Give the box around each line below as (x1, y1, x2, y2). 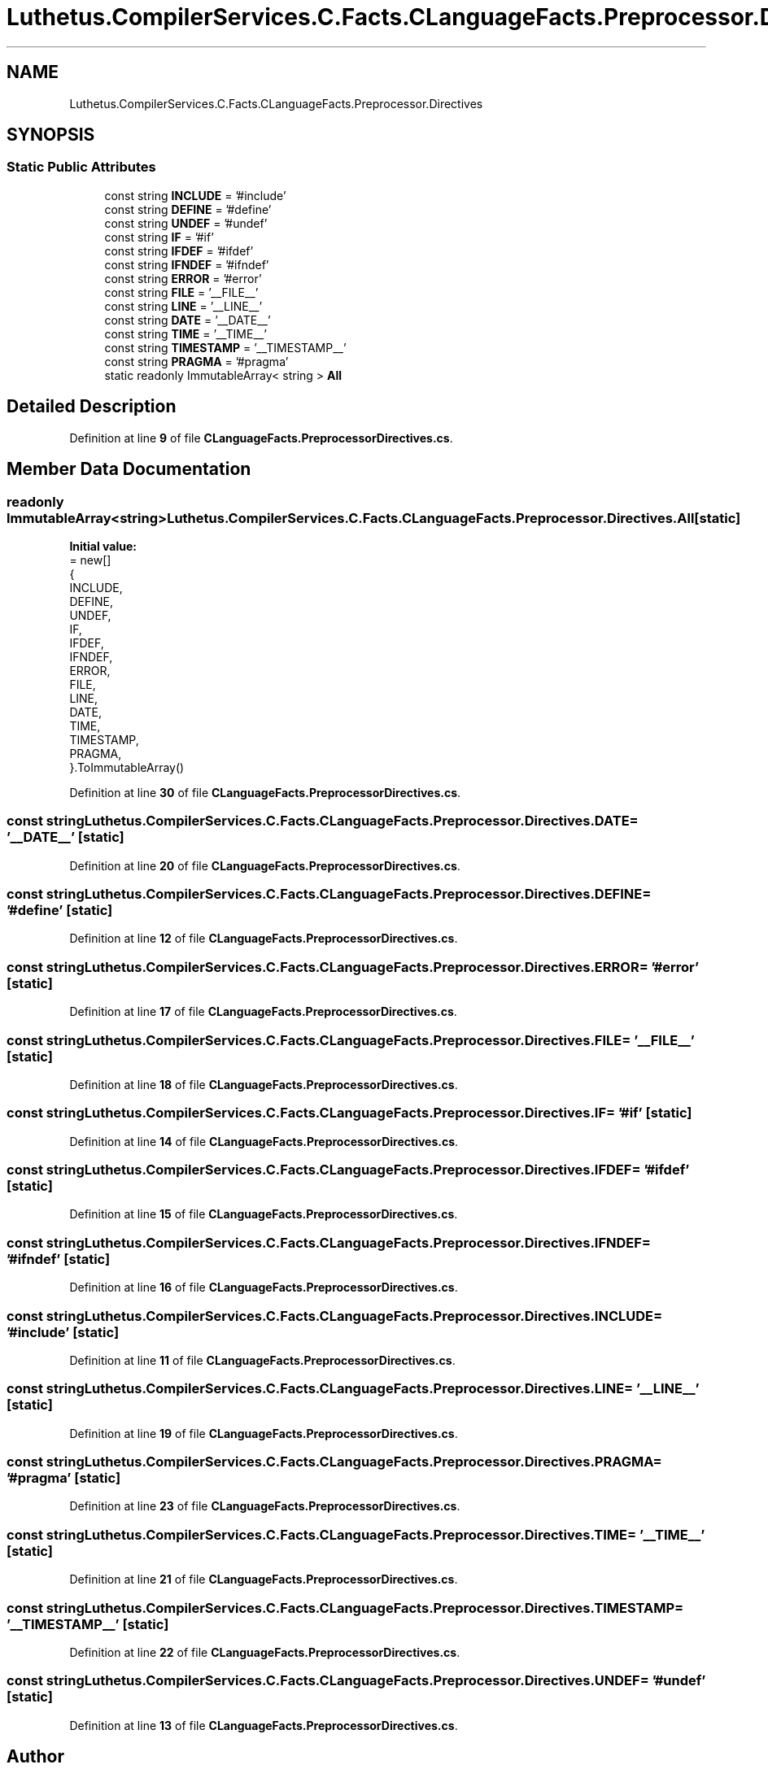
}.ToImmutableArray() (69, 760, 185, 774)
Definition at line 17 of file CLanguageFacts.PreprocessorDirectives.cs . (69, 1004, 457, 1019)
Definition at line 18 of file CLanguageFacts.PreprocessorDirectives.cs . (69, 1077, 458, 1091)
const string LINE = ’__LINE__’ (104, 298, 263, 313)
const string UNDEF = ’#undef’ (104, 216, 268, 230)
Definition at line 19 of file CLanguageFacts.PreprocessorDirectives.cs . (69, 1426, 458, 1440)
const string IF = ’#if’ (104, 229, 214, 244)
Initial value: (69, 538, 137, 553)
